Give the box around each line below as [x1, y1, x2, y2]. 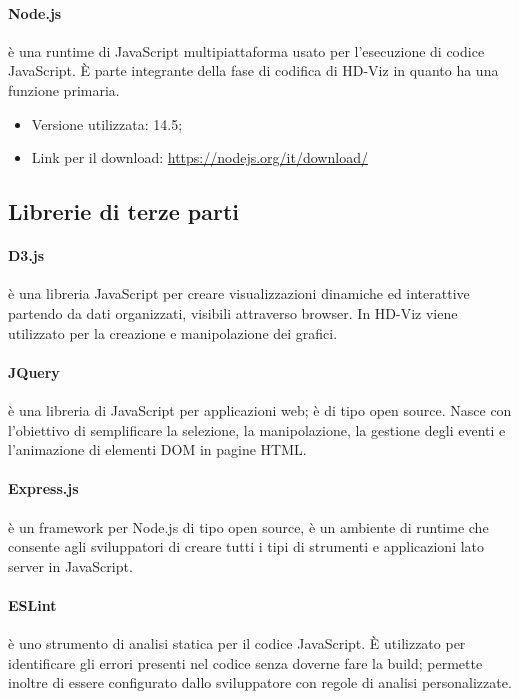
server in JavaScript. [8, 555, 133, 576]
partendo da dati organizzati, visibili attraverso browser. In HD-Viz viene [8, 302, 458, 323]
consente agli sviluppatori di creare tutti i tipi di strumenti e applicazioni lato [8, 536, 485, 557]
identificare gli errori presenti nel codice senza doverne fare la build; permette [8, 652, 483, 673]
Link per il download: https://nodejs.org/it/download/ [31, 147, 368, 168]
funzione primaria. [8, 79, 120, 100]
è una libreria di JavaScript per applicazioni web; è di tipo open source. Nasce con [8, 399, 512, 420]
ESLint [8, 594, 57, 615]
